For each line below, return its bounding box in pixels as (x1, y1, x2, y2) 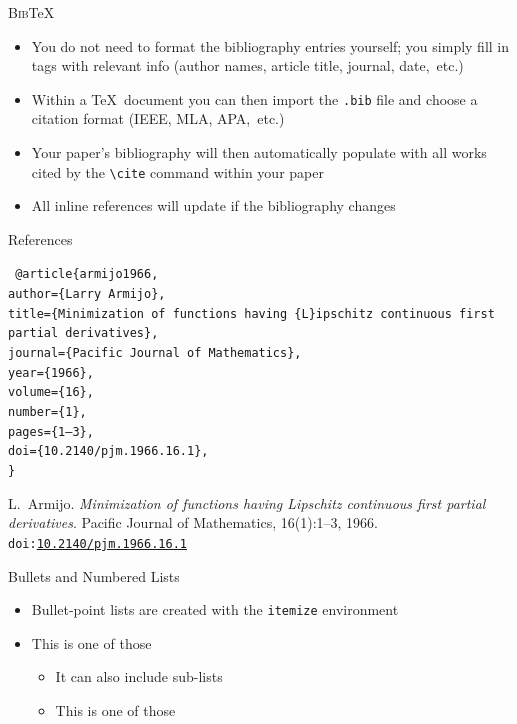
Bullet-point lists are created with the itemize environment (31, 599, 399, 620)
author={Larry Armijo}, (8, 287, 166, 302)
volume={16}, (8, 385, 94, 400)
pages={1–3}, (8, 424, 94, 439)
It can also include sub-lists (55, 666, 223, 687)
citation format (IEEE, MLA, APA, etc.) (31, 108, 285, 129)
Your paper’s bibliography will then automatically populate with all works (31, 142, 487, 163)
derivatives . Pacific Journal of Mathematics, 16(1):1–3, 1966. (8, 512, 378, 533)
